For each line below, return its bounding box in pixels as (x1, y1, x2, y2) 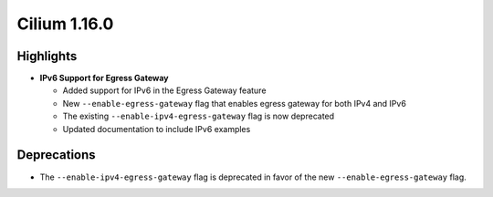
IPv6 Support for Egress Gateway (39, 73, 169, 84)
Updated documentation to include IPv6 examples (62, 123, 251, 134)
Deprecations (16, 147, 96, 163)
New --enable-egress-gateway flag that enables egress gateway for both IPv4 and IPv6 (62, 98, 406, 109)
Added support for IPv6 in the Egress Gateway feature (62, 85, 267, 96)
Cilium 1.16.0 (16, 14, 114, 34)
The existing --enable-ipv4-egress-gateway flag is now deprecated (62, 110, 335, 122)
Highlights (16, 48, 78, 64)
